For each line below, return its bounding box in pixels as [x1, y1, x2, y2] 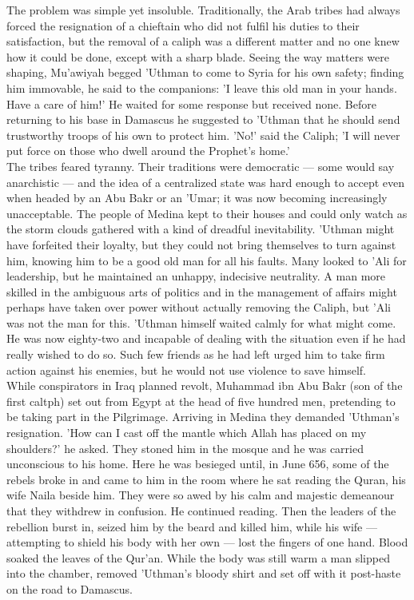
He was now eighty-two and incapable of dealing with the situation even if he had [6, 330, 406, 347]
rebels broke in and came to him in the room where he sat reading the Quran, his [6, 471, 406, 487]
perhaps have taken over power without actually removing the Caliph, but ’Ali [6, 299, 391, 316]
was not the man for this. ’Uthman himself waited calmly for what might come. [6, 314, 396, 331]
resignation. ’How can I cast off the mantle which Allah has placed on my [6, 424, 367, 441]
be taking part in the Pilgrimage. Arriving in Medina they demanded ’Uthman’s [6, 408, 400, 425]
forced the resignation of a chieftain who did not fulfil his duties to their [6, 17, 360, 34]
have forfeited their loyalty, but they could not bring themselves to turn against [6, 236, 396, 252]
